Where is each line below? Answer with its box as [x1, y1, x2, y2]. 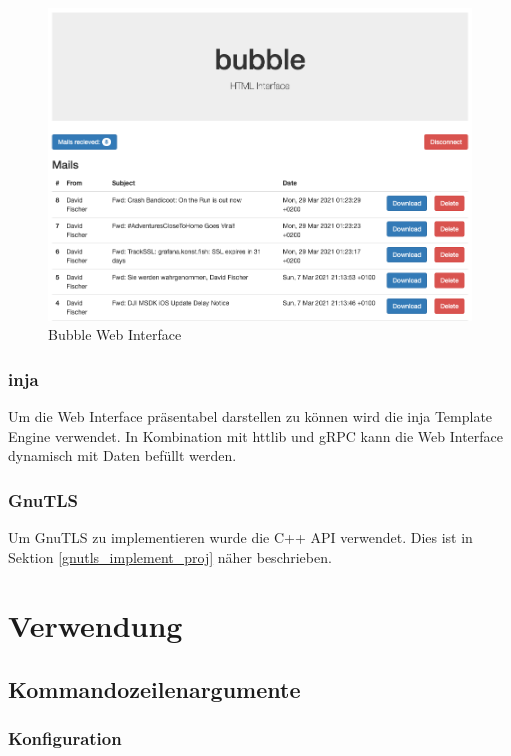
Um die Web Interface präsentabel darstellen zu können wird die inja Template [8, 406, 493, 427]
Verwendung [8, 605, 183, 646]
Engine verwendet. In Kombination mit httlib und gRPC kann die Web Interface [8, 425, 503, 446]
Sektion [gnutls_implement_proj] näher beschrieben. [8, 546, 332, 567]
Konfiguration [8, 726, 122, 751]
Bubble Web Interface [48, 324, 182, 345]
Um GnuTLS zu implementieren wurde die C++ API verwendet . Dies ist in [8, 527, 473, 548]
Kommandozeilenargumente [8, 674, 301, 705]
